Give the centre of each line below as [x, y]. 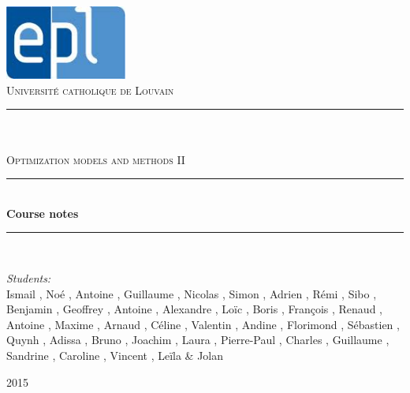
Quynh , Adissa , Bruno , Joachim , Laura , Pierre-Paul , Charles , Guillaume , [198, 340]
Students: [29, 277]
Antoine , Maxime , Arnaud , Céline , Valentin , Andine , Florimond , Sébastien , [203, 324]
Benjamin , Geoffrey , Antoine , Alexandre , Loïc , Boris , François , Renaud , [194, 309]
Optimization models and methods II [96, 159]
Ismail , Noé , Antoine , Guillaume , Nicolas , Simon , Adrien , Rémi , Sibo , [192, 293]
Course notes [43, 213]
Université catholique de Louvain [90, 90]
